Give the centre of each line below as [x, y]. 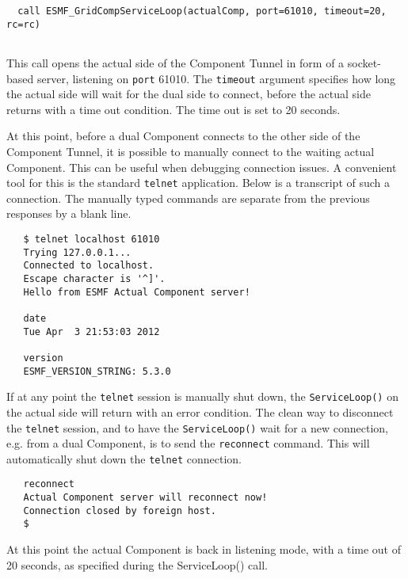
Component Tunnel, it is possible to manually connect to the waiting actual [191, 151]
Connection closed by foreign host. [120, 510]
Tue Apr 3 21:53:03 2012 [92, 331]
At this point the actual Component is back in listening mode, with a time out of [204, 549]
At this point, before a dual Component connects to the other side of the [183, 136]
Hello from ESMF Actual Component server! [137, 292]
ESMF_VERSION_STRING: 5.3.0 [97, 371]
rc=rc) [23, 24]
